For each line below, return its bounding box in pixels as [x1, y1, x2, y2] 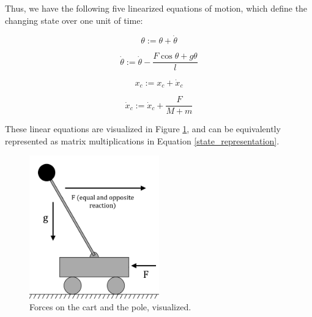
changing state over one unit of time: [5, 13, 143, 26]
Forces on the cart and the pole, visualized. [29, 300, 191, 313]
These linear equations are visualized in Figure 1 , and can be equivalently [5, 122, 281, 135]
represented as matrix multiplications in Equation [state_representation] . [5, 134, 280, 147]
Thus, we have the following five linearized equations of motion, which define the [5, 2, 308, 14]
